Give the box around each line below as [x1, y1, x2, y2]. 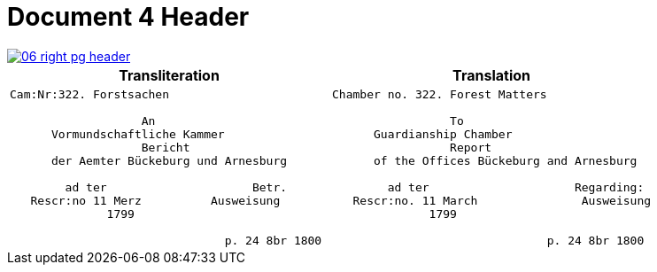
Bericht [141, 140, 190, 154]
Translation [452, 66, 530, 84]
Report [450, 140, 492, 154]
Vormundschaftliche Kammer [50, 127, 225, 141]
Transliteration [119, 66, 220, 84]
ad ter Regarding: [387, 180, 645, 194]
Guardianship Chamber [373, 127, 513, 141]
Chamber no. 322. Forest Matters [332, 87, 547, 101]
